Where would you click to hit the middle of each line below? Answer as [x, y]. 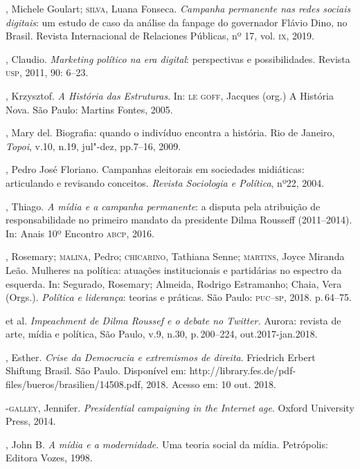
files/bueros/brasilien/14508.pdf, [74, 384]
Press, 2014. [31, 421]
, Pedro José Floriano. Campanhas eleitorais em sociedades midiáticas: [155, 169]
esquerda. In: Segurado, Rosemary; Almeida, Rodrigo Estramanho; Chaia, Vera [174, 283]
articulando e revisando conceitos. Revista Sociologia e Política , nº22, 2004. [165, 182]
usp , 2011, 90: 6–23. [47, 72]
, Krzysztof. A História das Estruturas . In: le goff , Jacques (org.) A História [170, 95]
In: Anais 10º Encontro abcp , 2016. [80, 233]
